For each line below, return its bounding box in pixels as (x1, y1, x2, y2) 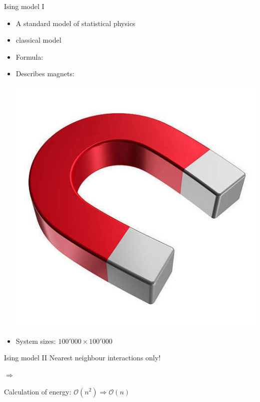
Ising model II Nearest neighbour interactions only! (4, 352, 161, 363)
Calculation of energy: (4, 386, 71, 396)
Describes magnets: (15, 68, 74, 79)
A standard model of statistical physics (15, 18, 135, 28)
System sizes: (15, 335, 56, 346)
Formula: (15, 51, 43, 62)
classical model (15, 35, 61, 45)
